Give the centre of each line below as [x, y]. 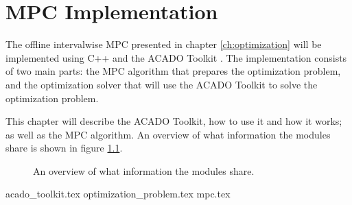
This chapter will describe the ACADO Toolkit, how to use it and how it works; [174, 121]
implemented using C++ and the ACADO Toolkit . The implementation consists [176, 57]
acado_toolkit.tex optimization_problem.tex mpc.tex [118, 194]
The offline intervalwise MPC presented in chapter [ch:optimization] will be [164, 44]
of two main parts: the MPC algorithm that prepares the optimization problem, [173, 71]
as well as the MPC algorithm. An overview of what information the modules [168, 134]
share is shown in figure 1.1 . [64, 148]
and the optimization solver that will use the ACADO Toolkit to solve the [162, 84]
